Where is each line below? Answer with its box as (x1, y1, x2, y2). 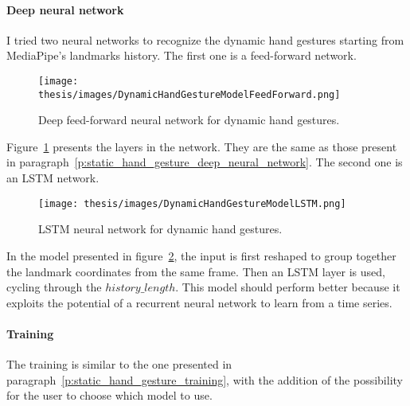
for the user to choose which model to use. (6, 387, 213, 404)
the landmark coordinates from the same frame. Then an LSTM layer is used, (6, 263, 385, 279)
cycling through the (6, 279, 102, 295)
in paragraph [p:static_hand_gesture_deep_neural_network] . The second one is (6, 154, 403, 170)
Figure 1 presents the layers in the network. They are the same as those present (6, 138, 397, 154)
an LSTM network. (6, 170, 100, 186)
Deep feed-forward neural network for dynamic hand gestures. (38, 111, 340, 128)
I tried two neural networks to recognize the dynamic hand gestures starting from (6, 31, 404, 48)
